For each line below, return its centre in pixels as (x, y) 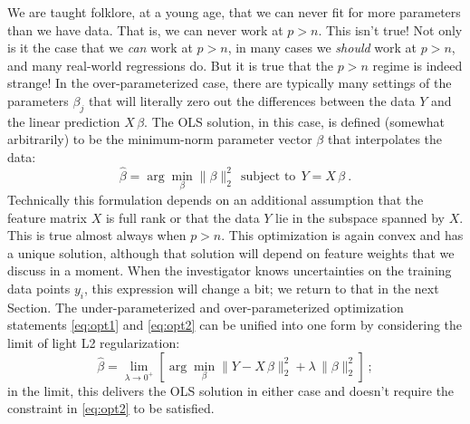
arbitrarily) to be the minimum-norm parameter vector (160, 139)
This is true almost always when (97, 235)
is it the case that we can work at (100, 48)
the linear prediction (64, 121)
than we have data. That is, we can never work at (145, 29)
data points (39, 288)
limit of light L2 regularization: (94, 342)
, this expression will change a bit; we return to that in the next (262, 288)
